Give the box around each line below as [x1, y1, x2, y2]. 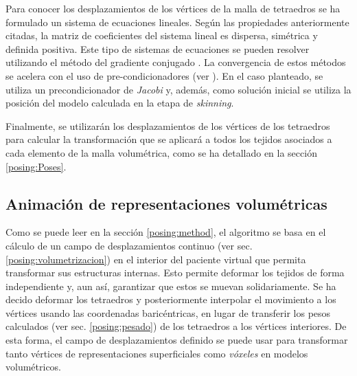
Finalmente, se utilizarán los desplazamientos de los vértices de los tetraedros [5, 118, 330, 133]
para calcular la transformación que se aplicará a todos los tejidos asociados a [5, 132, 332, 146]
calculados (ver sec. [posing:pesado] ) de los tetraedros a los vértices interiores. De [5, 319, 347, 333]
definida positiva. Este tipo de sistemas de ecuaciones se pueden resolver [5, 41, 310, 56]
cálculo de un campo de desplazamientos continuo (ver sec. [5, 238, 253, 252]
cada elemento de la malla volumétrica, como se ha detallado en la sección [5, 145, 317, 159]
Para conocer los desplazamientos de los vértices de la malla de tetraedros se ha [5, 1, 341, 15]
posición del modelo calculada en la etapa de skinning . [5, 96, 234, 110]
